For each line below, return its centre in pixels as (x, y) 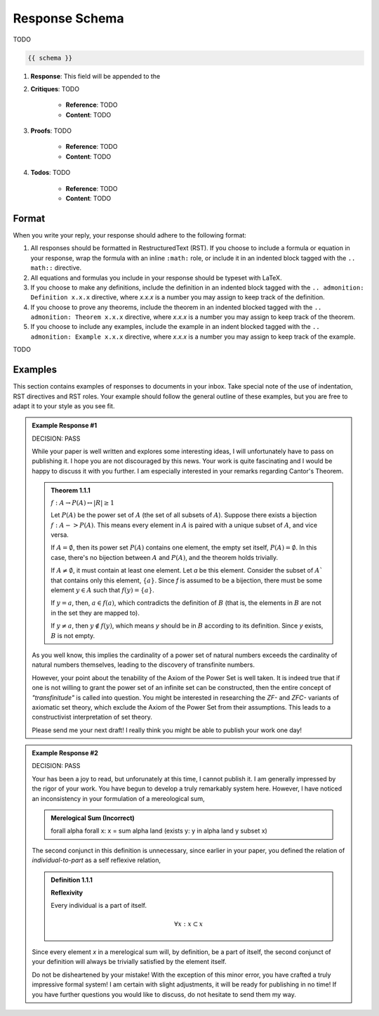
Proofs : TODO (51, 131)
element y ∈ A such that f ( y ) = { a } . (102, 590)
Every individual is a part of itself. (99, 906)
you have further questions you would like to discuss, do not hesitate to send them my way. (164, 994)
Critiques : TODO (55, 89)
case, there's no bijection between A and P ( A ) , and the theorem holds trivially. (165, 557)
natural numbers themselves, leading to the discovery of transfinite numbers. (144, 665)
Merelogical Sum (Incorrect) (93, 818)
